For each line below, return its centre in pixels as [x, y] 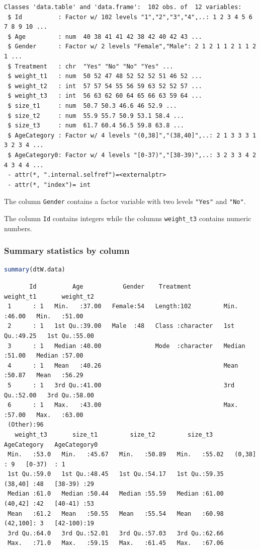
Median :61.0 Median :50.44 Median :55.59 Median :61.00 [116, 494]
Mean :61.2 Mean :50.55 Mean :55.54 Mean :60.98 [116, 513]
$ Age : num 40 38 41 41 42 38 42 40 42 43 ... [105, 37]
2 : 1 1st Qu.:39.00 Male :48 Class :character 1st [121, 326]
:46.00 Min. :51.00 [44, 316]
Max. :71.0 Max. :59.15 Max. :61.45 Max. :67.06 [116, 543]
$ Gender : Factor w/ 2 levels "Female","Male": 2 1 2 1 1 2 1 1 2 [132, 47]
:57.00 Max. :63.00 [44, 415]
